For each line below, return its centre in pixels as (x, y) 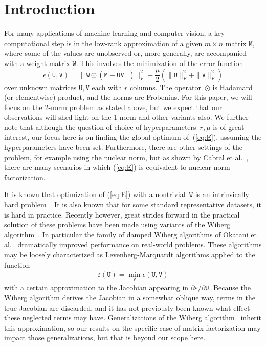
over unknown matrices (40, 87)
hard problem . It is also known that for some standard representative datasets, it (133, 204)
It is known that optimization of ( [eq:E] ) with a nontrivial (95, 194)
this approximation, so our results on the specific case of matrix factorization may (132, 327)
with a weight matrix (37, 63)
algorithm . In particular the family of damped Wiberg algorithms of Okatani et (130, 234)
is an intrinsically (222, 194)
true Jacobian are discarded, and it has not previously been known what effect (127, 307)
